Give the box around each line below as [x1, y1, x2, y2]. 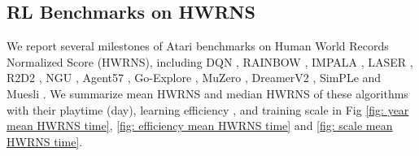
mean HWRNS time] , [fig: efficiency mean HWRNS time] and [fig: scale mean [7, 117, 393, 134]
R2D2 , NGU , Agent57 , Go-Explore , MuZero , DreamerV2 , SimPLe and [7, 69, 382, 86]
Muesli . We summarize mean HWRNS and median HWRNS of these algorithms [7, 84, 408, 102]
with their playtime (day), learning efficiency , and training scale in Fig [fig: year [7, 101, 409, 118]
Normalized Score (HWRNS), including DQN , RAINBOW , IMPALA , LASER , [7, 53, 413, 70]
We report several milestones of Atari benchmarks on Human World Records [7, 37, 389, 54]
